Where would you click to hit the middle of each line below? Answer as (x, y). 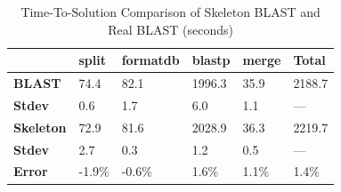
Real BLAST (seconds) (170, 29)
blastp (211, 60)
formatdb (150, 60)
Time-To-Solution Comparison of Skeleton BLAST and (170, 12)
